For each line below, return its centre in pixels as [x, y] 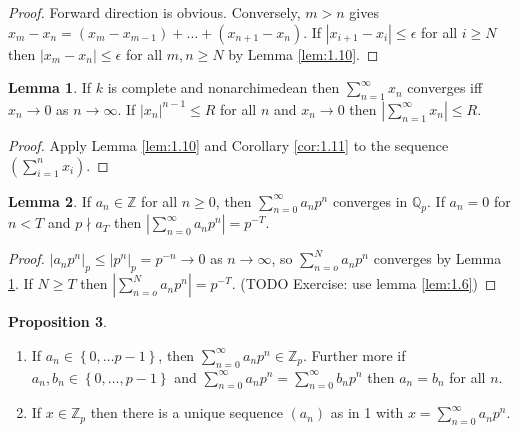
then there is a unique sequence [186, 412]
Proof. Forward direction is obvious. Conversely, [154, 12]
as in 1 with [367, 412]
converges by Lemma [437, 258]
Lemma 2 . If [50, 200]
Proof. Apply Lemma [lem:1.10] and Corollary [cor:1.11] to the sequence [228, 144]
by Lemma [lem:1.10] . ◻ [303, 53]
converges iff [445, 87]
